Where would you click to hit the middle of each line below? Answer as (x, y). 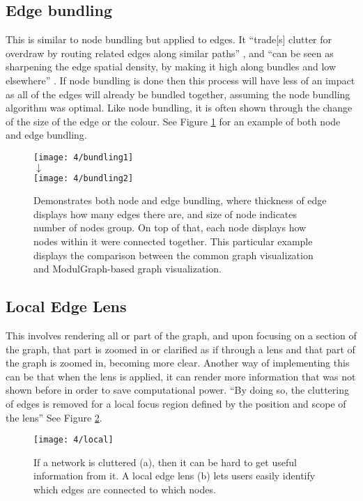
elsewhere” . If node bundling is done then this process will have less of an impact (180, 80)
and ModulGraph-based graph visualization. (128, 269)
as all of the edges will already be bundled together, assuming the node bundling (178, 94)
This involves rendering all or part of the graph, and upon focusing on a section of (181, 336)
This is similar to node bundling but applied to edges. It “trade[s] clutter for (169, 39)
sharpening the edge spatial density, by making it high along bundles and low (171, 67)
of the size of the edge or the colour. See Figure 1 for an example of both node (173, 121)
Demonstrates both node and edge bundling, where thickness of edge (180, 200)
